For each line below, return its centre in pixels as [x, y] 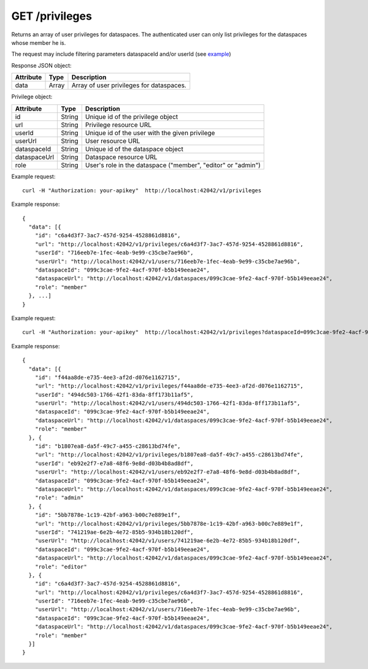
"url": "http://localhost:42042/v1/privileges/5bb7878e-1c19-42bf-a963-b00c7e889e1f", [169, 523]
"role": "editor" [61, 566]
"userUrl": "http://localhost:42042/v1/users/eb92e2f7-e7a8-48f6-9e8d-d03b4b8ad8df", [167, 472]
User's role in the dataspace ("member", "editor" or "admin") [173, 165]
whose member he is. [39, 42]
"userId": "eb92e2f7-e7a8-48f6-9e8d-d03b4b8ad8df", [114, 463]
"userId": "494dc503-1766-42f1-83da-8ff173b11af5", [114, 394]
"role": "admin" [59, 498]
